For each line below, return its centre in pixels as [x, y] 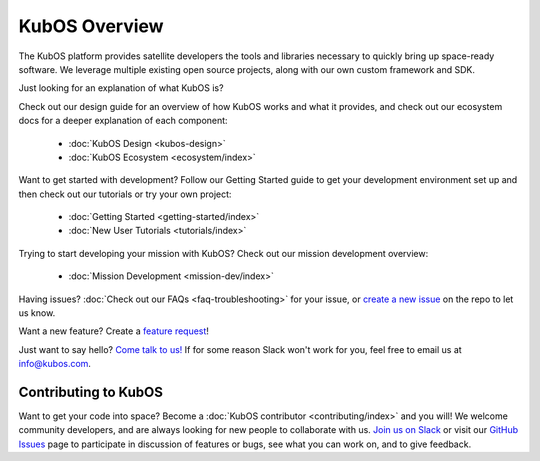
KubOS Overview [91, 26]
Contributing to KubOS [91, 392]
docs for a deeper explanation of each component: [123, 121]
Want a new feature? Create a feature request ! [114, 331]
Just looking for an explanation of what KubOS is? [121, 88]
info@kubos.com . [55, 364]
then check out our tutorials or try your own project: [125, 194]
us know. [37, 313]
